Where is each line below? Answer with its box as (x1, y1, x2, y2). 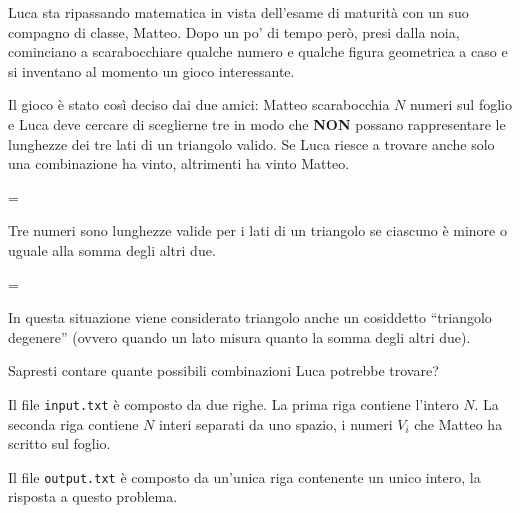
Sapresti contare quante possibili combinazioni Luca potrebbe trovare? (8, 360, 439, 381)
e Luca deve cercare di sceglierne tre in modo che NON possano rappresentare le (8, 113, 506, 134)
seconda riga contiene (8, 413, 139, 434)
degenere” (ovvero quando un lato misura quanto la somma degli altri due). (8, 326, 471, 347)
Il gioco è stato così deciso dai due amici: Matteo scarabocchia (8, 94, 390, 115)
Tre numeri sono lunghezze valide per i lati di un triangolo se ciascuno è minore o (8, 220, 507, 241)
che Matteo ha (414, 413, 503, 434)
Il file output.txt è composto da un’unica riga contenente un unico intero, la (8, 466, 481, 487)
